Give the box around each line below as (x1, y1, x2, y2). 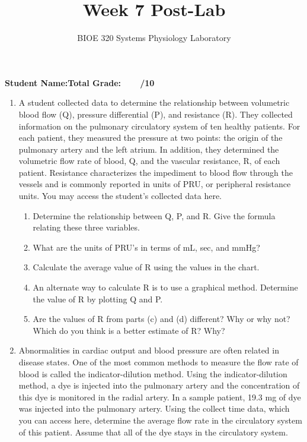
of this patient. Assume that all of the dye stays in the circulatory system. (18, 425, 288, 438)
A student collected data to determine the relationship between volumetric (18, 96, 290, 109)
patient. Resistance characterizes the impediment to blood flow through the (18, 166, 293, 178)
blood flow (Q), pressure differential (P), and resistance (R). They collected (18, 108, 293, 120)
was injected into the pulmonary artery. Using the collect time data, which (18, 402, 290, 415)
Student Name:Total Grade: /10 (5, 76, 155, 89)
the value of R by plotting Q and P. (33, 292, 163, 305)
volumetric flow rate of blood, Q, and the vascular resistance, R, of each (18, 154, 280, 167)
